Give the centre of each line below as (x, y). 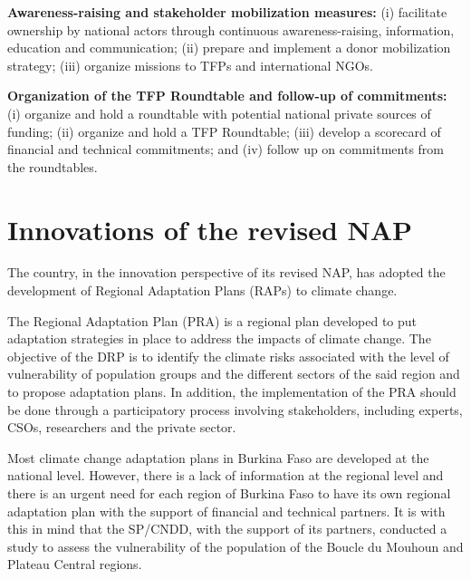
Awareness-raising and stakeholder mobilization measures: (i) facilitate (227, 12)
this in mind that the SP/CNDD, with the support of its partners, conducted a (227, 529)
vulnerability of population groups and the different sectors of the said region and (234, 374)
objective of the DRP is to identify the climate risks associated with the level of (228, 356)
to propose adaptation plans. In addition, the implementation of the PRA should (232, 392)
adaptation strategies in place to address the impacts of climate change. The (219, 338)
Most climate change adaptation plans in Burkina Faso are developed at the (218, 457)
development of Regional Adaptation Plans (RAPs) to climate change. (202, 290)
